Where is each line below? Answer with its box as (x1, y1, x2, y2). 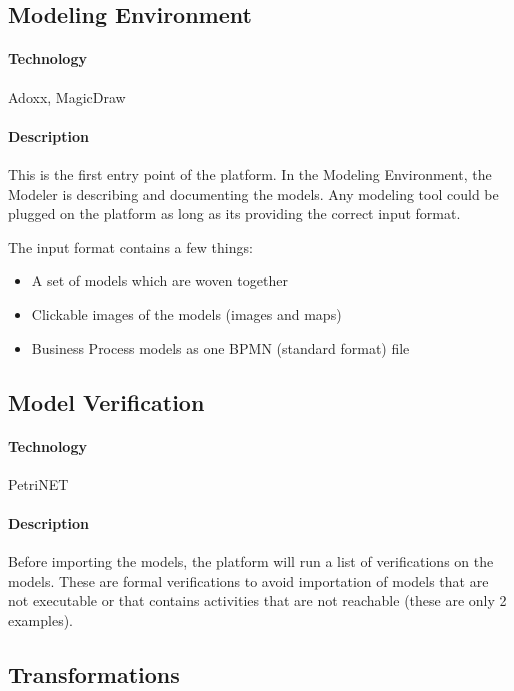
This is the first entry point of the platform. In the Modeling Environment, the (8, 163, 492, 184)
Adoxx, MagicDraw (8, 86, 126, 107)
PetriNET (8, 473, 69, 494)
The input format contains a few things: (8, 236, 253, 257)
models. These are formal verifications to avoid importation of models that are (8, 570, 489, 591)
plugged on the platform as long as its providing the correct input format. (8, 203, 461, 224)
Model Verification (8, 386, 205, 417)
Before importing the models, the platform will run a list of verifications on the (8, 551, 494, 572)
